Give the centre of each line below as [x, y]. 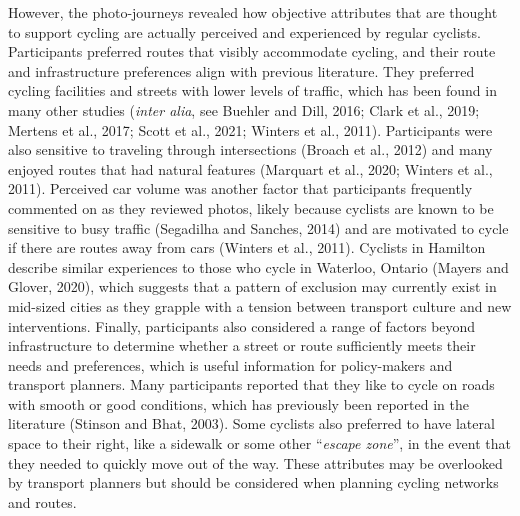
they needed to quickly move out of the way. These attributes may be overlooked [255, 462]
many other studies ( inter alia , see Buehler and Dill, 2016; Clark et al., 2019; [244, 109]
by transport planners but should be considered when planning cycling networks [253, 482]
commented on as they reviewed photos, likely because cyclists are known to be [251, 207]
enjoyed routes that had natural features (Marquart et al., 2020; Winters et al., [250, 168]
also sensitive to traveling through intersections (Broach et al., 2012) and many [250, 149]
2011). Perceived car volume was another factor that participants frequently [240, 188]
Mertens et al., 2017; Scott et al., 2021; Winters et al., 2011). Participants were [250, 129]
